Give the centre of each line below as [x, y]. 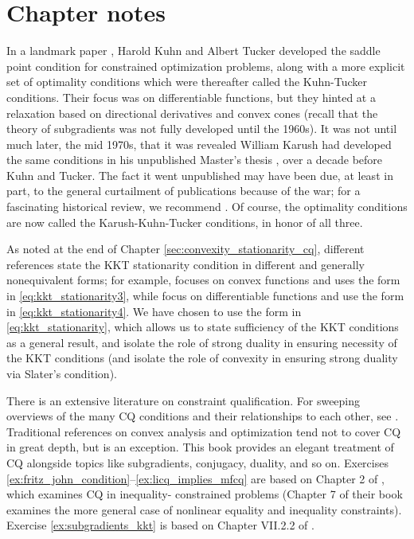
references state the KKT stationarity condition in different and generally [186, 264]
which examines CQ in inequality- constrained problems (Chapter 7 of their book [205, 494]
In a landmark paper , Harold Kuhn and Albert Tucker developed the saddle [193, 51]
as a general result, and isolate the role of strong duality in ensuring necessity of [202, 342]
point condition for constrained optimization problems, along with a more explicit [206, 66]
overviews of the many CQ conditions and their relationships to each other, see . [203, 416]
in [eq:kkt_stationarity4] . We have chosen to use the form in [154, 311]
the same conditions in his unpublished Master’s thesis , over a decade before [195, 160]
